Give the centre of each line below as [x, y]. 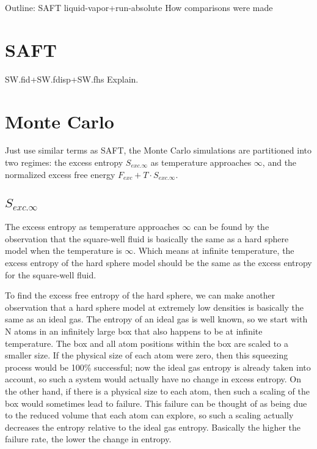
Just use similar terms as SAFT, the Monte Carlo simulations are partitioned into [158, 150]
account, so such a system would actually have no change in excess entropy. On [153, 379]
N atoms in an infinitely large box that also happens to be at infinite [134, 331]
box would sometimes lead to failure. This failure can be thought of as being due [156, 403]
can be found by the [231, 227]
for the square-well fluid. [51, 274]
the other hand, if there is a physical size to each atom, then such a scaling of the [157, 391]
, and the [279, 162]
